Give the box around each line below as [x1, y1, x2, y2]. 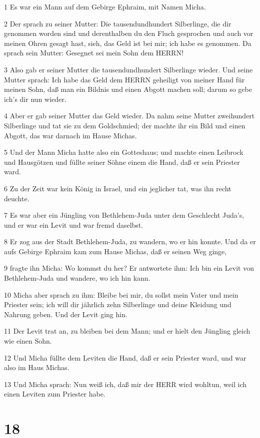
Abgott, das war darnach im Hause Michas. [4, 130, 137, 140]
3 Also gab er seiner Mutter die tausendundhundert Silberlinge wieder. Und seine [4, 64, 253, 74]
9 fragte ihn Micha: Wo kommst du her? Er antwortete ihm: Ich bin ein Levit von [4, 263, 254, 273]
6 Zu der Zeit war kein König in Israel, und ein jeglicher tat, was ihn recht [4, 183, 231, 193]
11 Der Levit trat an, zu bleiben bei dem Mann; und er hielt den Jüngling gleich [4, 326, 250, 336]
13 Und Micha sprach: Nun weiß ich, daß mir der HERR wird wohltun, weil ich [4, 379, 246, 389]
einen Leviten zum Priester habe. [4, 389, 105, 399]
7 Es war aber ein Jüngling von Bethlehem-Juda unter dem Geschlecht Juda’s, [4, 210, 244, 220]
